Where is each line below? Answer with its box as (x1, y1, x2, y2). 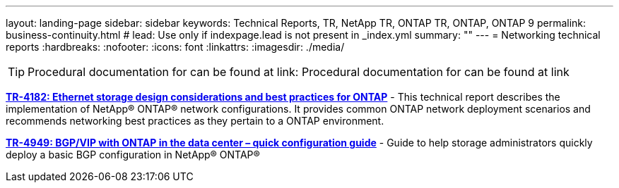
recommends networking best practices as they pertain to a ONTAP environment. (6, 115, 384, 127)
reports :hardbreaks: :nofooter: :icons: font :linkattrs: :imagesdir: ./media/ (6, 41, 345, 53)
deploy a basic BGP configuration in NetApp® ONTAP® (6, 149, 260, 161)
